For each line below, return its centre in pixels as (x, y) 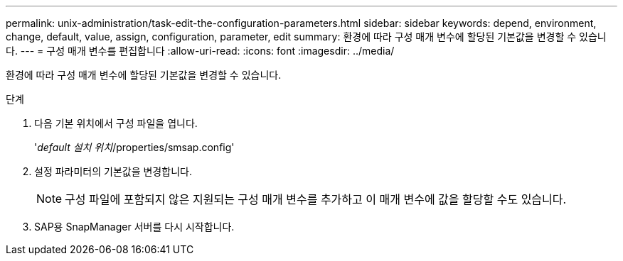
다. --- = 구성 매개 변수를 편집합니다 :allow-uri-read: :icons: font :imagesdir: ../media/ (200, 51)
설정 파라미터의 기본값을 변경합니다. (113, 171)
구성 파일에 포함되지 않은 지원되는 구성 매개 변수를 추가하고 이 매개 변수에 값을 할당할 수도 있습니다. (316, 199)
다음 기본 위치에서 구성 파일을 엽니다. (116, 123)
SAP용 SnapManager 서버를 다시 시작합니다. (134, 227)
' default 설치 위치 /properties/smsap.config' (134, 147)
